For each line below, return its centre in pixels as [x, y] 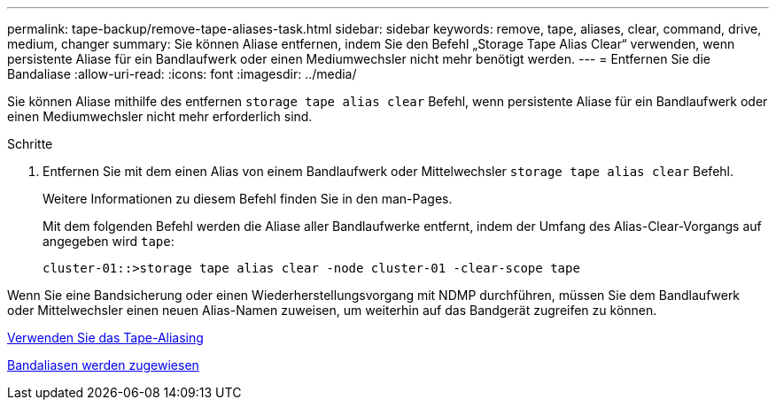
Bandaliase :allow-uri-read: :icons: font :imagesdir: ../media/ [182, 74]
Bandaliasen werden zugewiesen [103, 365]
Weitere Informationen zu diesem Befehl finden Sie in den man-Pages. [248, 199]
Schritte [30, 144]
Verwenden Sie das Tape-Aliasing [105, 338]
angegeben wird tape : [109, 241]
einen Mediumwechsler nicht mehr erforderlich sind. [160, 116]
